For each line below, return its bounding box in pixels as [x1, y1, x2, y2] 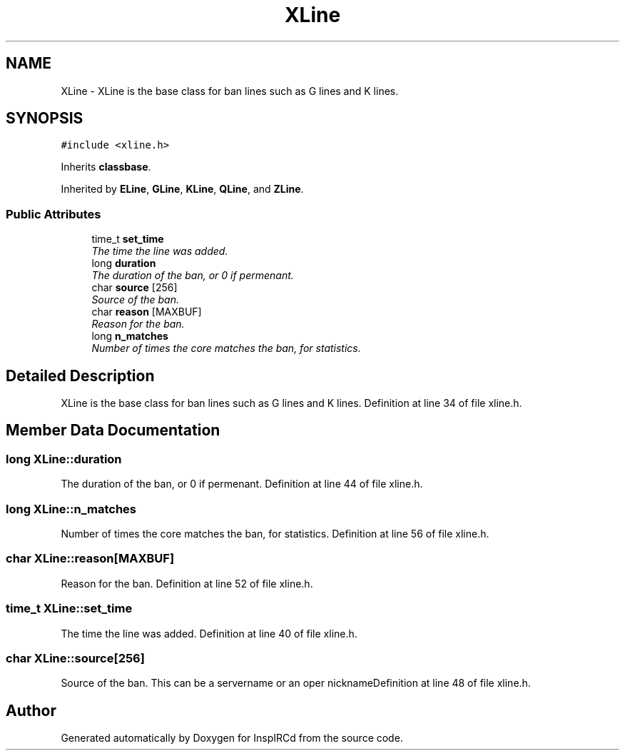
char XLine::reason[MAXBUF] [6, 551, 175, 566]
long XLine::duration [6, 451, 122, 466]
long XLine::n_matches [6, 501, 136, 516]
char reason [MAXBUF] [91, 306, 202, 318]
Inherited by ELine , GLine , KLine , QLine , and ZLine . [61, 183, 304, 196]
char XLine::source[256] [6, 650, 145, 665]
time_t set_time [91, 233, 164, 246]
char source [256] [91, 281, 178, 294]
